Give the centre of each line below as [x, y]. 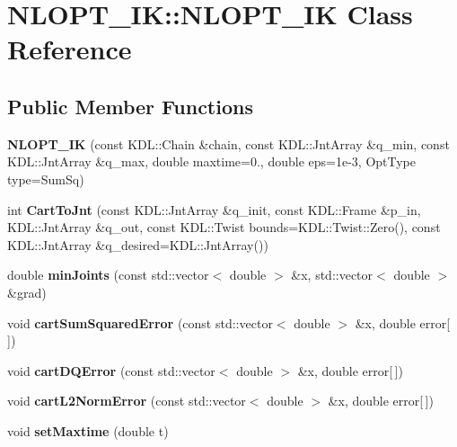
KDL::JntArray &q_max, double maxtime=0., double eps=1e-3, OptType [211, 161]
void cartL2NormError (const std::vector [127, 401]
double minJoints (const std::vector [108, 275]
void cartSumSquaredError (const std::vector [140, 322]
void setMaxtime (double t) [88, 430]
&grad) [27, 292]
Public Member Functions [130, 106]
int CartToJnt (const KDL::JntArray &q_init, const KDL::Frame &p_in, [214, 209]
